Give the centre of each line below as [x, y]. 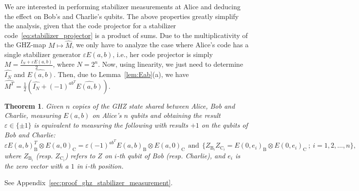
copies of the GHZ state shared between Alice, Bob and [154, 105]
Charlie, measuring [33, 115]
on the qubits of [225, 124]
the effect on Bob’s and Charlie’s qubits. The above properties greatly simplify [122, 16]
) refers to [80, 155]
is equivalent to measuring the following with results [111, 124]
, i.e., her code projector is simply [163, 54]
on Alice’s [107, 115]
